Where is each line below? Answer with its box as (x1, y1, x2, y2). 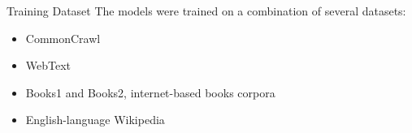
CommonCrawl (25, 29, 101, 46)
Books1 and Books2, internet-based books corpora (25, 84, 275, 101)
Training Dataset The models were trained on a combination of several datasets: (7, 2, 406, 19)
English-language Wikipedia (25, 111, 165, 128)
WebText (25, 57, 72, 74)
